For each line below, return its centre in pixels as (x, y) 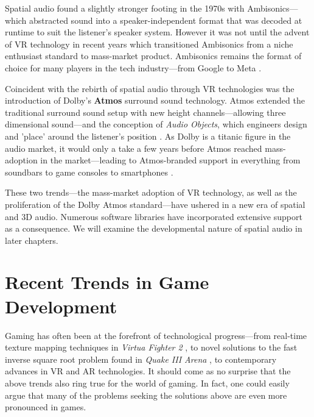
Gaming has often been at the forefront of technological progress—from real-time (156, 335)
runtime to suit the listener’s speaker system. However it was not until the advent (157, 32)
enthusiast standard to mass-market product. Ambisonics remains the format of (153, 56)
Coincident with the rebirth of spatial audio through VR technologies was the (150, 88)
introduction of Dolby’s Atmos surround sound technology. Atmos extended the (155, 100)
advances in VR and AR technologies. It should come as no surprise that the (148, 371)
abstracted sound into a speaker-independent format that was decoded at (166, 20)
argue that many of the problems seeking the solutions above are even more (146, 395)
